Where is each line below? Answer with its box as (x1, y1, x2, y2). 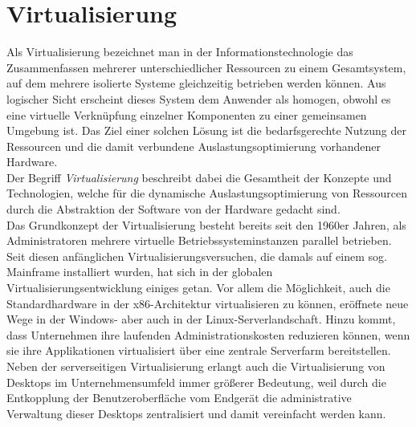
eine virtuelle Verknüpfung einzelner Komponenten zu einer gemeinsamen (6, 106, 367, 123)
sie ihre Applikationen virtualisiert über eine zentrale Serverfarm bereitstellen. (6, 342, 391, 359)
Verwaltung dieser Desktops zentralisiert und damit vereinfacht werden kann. (6, 405, 386, 421)
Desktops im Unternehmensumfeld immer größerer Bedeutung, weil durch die (6, 373, 386, 390)
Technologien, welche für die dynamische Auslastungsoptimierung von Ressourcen (6, 185, 407, 201)
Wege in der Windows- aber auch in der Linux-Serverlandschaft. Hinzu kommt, (6, 311, 396, 327)
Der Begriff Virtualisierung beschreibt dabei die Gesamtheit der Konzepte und (6, 169, 392, 185)
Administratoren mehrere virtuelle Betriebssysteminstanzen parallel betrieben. (6, 232, 392, 249)
